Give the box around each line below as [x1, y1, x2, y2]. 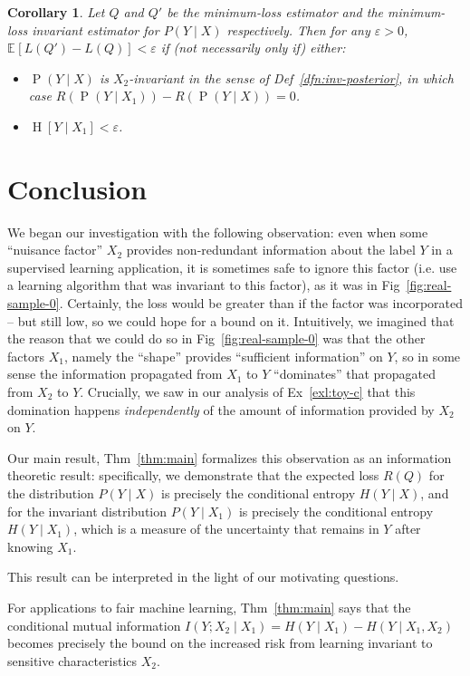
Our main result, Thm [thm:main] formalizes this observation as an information [7, 448, 452, 467]
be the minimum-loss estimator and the [167, 3, 384, 21]
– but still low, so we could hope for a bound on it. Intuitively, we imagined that [7, 311, 455, 330]
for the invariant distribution [7, 501, 168, 520]
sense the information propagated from [7, 364, 223, 383]
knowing [7, 536, 53, 555]
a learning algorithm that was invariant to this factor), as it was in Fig [7, 275, 400, 295]
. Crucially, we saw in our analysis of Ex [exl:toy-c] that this [80, 382, 416, 401]
